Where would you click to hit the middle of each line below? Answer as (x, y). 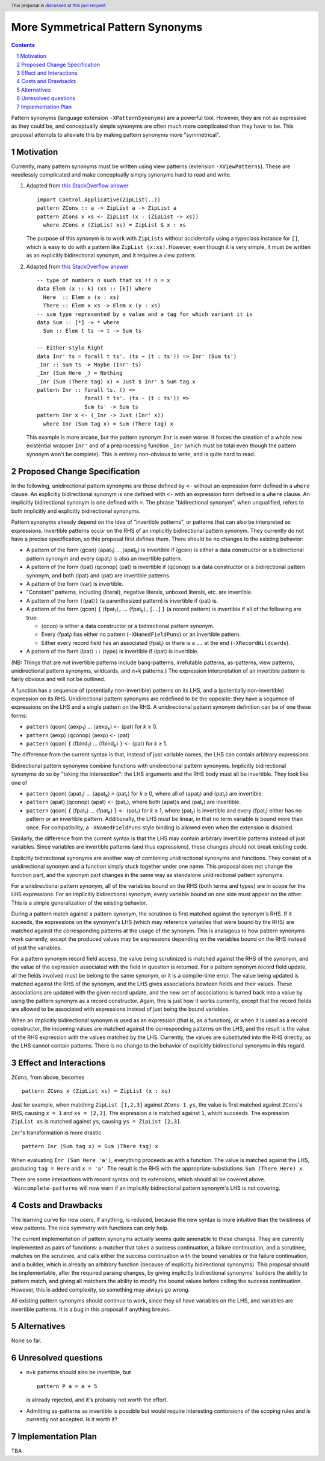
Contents (23, 45)
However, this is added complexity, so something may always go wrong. (101, 1289)
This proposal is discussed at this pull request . (59, 5)
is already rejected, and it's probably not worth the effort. (97, 1400)
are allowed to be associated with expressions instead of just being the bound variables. (120, 1009)
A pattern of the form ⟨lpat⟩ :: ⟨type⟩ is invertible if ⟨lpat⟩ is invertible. (112, 652)
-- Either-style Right (70, 348)
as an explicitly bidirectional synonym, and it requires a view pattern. (111, 256)
